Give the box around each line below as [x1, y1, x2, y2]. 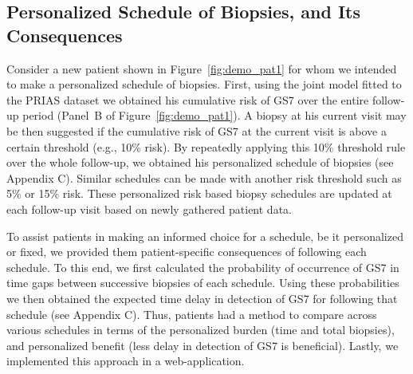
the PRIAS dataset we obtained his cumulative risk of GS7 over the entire [6, 91, 369, 108]
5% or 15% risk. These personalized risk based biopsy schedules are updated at [6, 185, 392, 202]
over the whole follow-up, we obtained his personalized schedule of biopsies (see [6, 154, 394, 171]
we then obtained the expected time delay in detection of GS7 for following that [6, 289, 398, 306]
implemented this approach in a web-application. [6, 352, 245, 369]
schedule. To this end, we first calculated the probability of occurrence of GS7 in [6, 258, 399, 275]
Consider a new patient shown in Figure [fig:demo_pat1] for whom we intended [6, 60, 397, 77]
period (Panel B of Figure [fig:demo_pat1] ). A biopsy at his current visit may [22, 107, 407, 124]
